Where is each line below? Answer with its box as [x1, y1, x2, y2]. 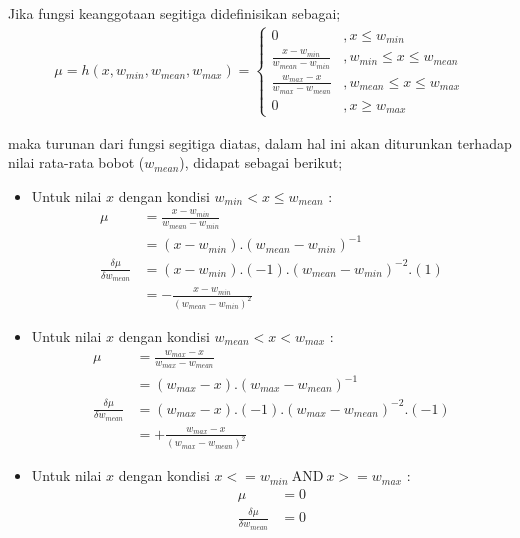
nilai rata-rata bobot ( [8, 152, 145, 173]
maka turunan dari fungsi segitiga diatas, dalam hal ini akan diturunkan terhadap [8, 132, 512, 153]
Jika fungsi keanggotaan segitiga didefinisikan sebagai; [8, 3, 341, 23]
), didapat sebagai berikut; [179, 152, 343, 173]
